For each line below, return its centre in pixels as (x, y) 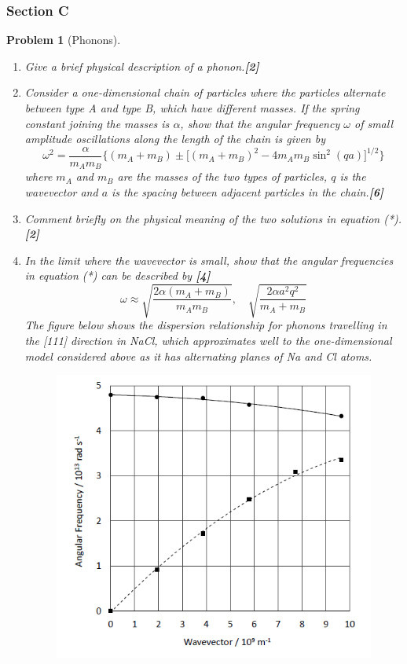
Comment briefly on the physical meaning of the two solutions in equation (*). (213, 218)
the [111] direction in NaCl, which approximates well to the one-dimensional (208, 341)
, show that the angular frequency (260, 123)
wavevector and (61, 191)
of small (374, 123)
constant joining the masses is (97, 123)
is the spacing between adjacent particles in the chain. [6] (247, 191)
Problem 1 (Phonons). (64, 40)
